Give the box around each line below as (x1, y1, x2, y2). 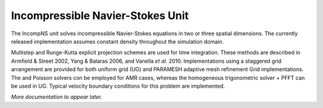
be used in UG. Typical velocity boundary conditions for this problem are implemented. (11, 82, 226, 90)
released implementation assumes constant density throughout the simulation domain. (11, 38, 224, 45)
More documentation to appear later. (11, 93, 102, 101)
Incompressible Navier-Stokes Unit (11, 9, 189, 22)
